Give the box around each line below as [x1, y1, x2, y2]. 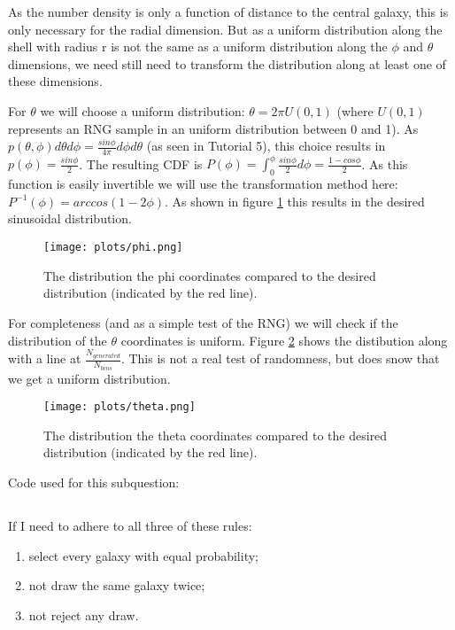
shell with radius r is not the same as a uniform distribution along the [8, 37, 388, 56]
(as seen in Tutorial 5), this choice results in [146, 136, 386, 155]
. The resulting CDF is [79, 154, 203, 173]
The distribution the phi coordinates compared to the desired [43, 266, 376, 284]
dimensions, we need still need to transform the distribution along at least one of [8, 54, 446, 73]
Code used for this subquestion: [8, 472, 180, 491]
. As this [361, 154, 408, 173]
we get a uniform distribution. [8, 369, 171, 387]
